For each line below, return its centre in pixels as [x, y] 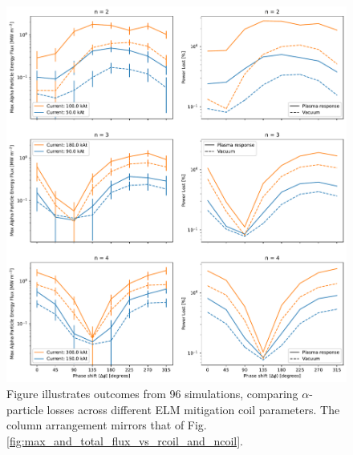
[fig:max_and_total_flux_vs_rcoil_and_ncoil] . [125, 440]
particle [25, 409]
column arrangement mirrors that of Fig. [107, 425]
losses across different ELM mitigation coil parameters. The [193, 409]
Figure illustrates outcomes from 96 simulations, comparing [152, 393]
